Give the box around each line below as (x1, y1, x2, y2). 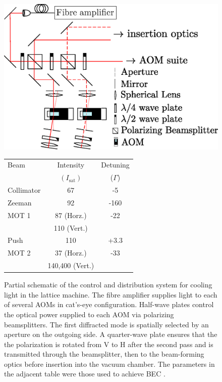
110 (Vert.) (53, 222, 88, 233)
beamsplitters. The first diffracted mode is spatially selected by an (4, 319, 209, 329)
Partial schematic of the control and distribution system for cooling (4, 279, 212, 290)
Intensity (57, 159, 85, 170)
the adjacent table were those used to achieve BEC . (4, 368, 165, 379)
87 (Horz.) (54, 209, 87, 220)
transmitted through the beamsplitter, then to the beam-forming (4, 349, 204, 359)
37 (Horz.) (54, 247, 87, 258)
